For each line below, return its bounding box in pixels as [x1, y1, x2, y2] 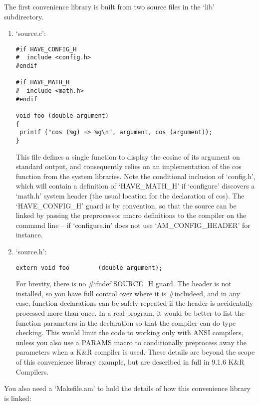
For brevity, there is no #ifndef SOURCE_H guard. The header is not [15, 278, 232, 289]
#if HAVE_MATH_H [15, 79, 70, 86]
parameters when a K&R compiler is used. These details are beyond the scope [15, 347, 255, 357]
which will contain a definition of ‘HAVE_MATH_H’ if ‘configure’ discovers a [15, 181, 255, 191]
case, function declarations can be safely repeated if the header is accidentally [15, 298, 254, 308]
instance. [15, 229, 43, 240]
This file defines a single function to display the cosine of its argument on [15, 151, 240, 162]
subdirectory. [4, 11, 44, 21]
